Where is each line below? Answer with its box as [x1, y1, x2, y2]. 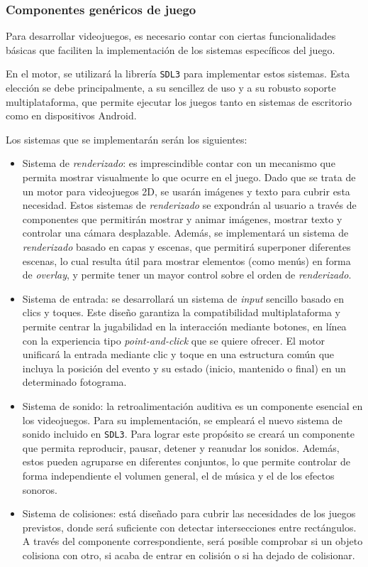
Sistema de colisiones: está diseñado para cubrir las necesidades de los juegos [22, 506, 356, 521]
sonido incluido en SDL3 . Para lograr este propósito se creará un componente [22, 426, 355, 441]
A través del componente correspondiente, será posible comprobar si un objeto [22, 534, 363, 549]
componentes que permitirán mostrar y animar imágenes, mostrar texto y [22, 211, 342, 226]
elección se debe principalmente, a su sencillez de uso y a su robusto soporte [6, 80, 336, 95]
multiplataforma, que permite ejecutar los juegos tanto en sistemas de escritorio [6, 94, 352, 109]
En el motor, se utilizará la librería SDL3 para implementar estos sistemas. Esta [6, 66, 350, 81]
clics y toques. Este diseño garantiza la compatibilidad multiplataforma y [22, 305, 341, 320]
